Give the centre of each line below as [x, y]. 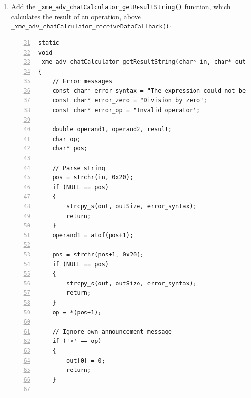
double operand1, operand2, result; [112, 129]
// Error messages [82, 81]
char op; [66, 139]
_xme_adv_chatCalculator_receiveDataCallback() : [91, 26]
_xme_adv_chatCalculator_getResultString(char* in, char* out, [144, 62]
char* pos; [70, 149]
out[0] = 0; [86, 360]
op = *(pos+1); [77, 312]
